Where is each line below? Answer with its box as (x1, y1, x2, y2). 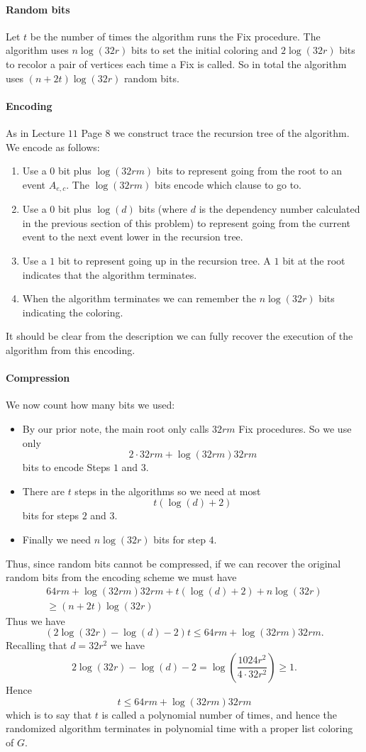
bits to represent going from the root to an (156, 163, 343, 178)
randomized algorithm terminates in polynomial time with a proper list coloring (6, 721, 353, 736)
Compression (6, 370, 70, 385)
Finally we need (22, 531, 91, 546)
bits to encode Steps (22, 460, 111, 475)
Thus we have (6, 613, 65, 628)
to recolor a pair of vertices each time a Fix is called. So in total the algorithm (6, 56, 347, 71)
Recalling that (6, 638, 67, 653)
